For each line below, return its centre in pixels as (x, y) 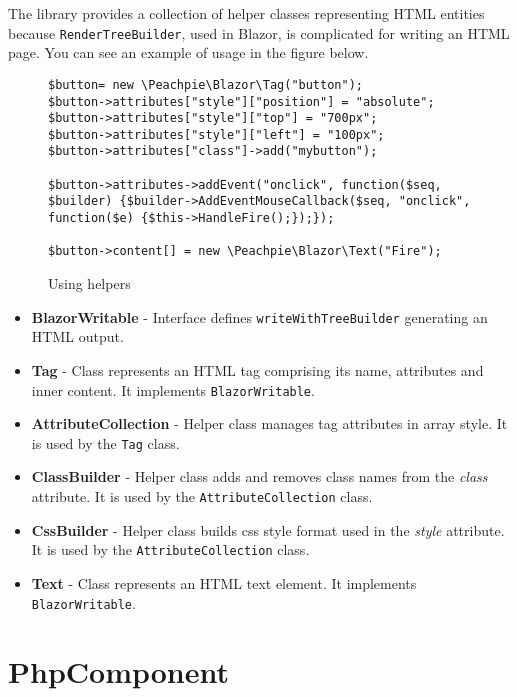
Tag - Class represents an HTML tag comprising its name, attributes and (257, 369)
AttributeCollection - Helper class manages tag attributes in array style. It (269, 423)
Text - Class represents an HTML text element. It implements (224, 582)
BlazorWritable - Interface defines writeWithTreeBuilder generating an (259, 316)
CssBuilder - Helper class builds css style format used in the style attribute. (268, 529)
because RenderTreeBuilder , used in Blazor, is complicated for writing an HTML (259, 32)
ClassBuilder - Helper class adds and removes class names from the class (259, 476)
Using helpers (89, 283)
